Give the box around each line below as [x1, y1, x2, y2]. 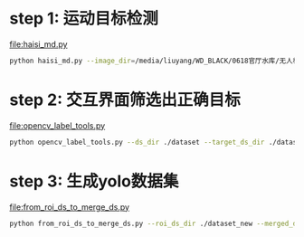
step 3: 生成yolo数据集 [9, 171, 179, 191]
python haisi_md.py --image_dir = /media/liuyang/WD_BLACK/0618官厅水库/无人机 [9, 56, 300, 65]
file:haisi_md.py [9, 38, 68, 50]
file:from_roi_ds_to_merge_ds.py [9, 201, 129, 213]
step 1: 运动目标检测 [9, 8, 158, 29]
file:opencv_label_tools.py [9, 119, 106, 131]
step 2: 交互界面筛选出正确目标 [9, 90, 242, 109]
